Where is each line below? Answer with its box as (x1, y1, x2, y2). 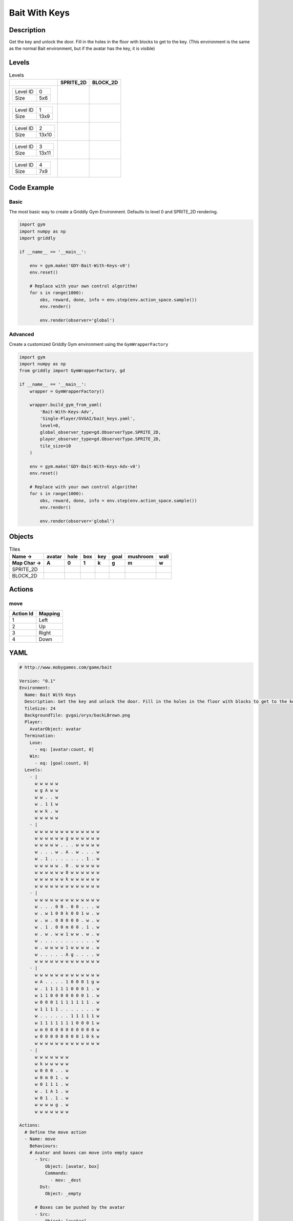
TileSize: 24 (24, 706, 56, 711)
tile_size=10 (40, 443, 71, 449)
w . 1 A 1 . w (35, 1088, 68, 1094)
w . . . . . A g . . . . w (35, 951, 100, 957)
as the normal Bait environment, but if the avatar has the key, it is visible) (9, 45, 155, 51)
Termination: (24, 733, 56, 738)
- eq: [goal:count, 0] (35, 760, 89, 766)
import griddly (19, 235, 56, 241)
